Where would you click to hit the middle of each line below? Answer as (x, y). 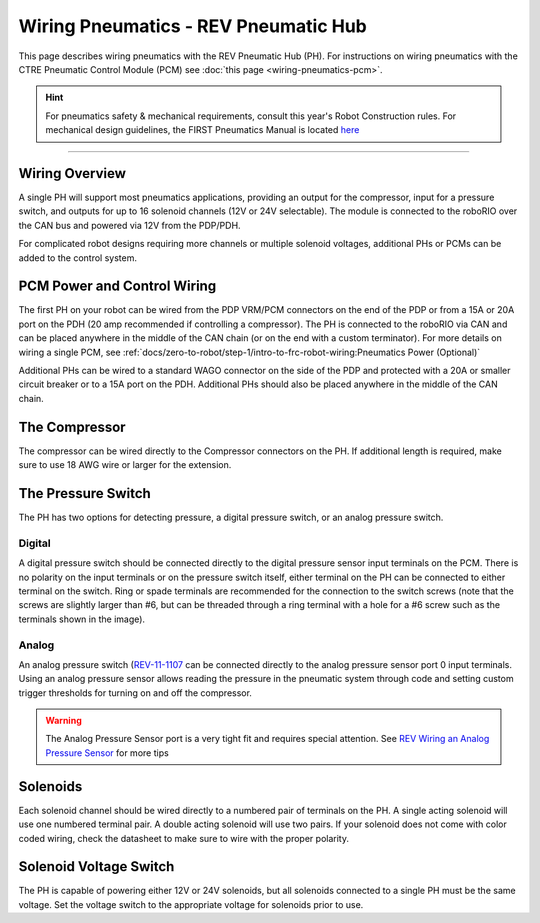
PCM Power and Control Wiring (117, 286)
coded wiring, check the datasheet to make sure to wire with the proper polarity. (184, 838)
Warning (63, 721)
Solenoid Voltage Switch (96, 866)
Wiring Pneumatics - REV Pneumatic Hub (192, 26)
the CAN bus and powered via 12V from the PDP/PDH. (129, 225)
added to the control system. (77, 257)
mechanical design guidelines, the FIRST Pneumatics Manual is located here (202, 130)
